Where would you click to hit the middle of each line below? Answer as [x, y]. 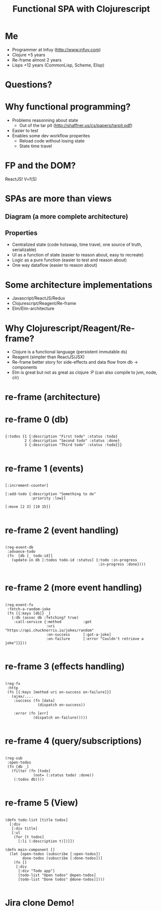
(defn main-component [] [30, 850]
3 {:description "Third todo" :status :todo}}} [73, 445]
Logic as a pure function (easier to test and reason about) [69, 260]
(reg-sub [14, 758]
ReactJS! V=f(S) [21, 179]
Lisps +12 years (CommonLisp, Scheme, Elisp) [58, 65]
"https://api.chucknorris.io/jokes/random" [50, 631]
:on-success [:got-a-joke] [79, 635]
